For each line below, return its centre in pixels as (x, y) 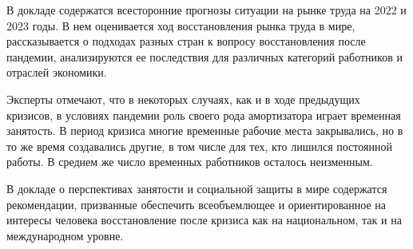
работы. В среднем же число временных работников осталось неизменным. (190, 162)
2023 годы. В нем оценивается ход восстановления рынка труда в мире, (181, 25)
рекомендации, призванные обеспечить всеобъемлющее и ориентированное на (197, 204)
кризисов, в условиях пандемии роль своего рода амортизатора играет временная (204, 115)
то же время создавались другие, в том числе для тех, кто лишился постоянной (199, 146)
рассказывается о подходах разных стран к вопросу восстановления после (186, 41)
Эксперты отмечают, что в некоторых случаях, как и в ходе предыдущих (183, 99)
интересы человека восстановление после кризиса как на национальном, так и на (204, 220)
